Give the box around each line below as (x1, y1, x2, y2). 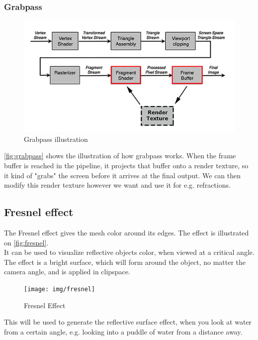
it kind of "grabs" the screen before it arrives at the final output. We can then (4, 170, 241, 180)
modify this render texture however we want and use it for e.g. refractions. (4, 180, 231, 190)
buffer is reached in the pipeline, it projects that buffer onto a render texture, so (4, 160, 249, 171)
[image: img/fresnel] (24, 285, 95, 293)
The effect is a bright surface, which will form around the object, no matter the (4, 256, 246, 267)
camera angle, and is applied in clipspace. (4, 266, 130, 277)
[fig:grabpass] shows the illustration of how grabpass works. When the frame (4, 150, 236, 161)
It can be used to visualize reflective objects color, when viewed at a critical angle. (4, 247, 255, 257)
